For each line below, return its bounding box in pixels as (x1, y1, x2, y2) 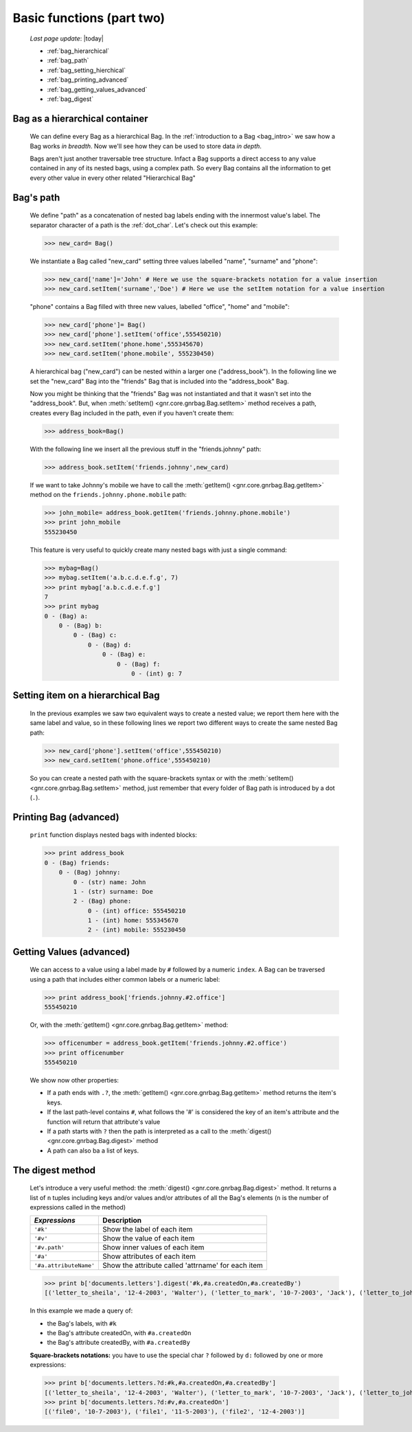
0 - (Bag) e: (102, 651, 146, 658)
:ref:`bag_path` (47, 56, 89, 65)
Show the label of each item (102, 1225, 193, 1234)
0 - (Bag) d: (87, 640, 132, 649)
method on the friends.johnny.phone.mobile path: (30, 491, 187, 499)
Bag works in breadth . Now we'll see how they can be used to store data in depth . (30, 141, 262, 150)
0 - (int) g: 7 (130, 670, 182, 678)
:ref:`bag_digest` (47, 95, 94, 103)
